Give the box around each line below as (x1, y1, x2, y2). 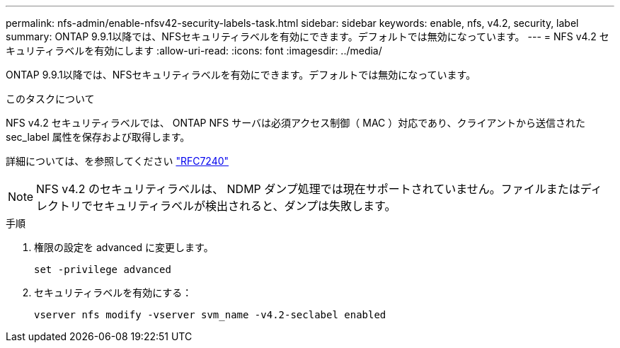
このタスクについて (6, 93, 95, 105)
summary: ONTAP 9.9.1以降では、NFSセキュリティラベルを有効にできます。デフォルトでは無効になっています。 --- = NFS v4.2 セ (6, 30, 609, 42)
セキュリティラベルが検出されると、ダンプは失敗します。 (93, 199, 396, 213)
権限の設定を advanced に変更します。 (34, 241, 214, 253)
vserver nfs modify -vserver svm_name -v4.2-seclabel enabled (34, 309, 386, 320)
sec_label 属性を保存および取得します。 (6, 131, 190, 143)
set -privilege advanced (34, 264, 171, 275)
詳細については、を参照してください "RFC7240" (6, 155, 229, 167)
